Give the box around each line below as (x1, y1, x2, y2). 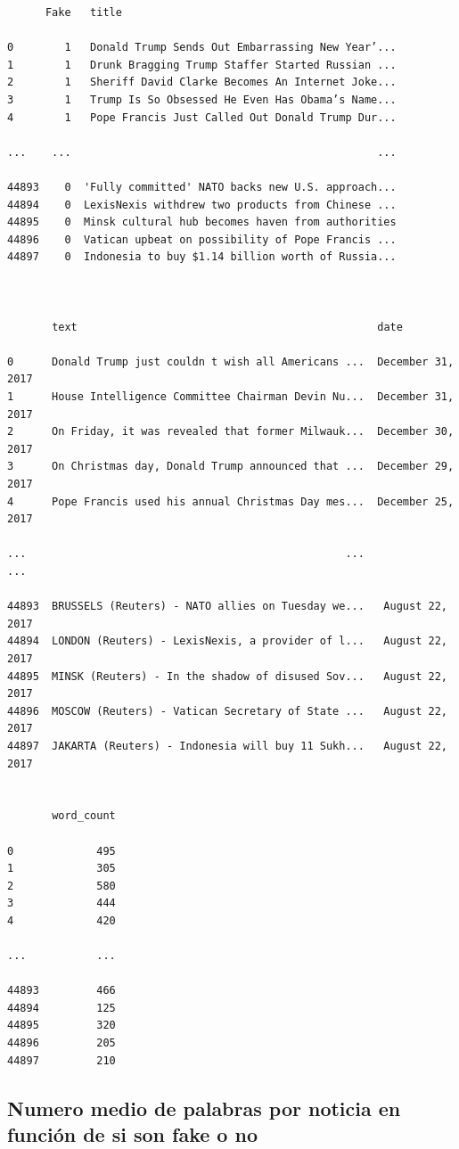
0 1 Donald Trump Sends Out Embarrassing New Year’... (7, 41, 397, 54)
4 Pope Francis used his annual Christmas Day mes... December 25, (7, 495, 455, 508)
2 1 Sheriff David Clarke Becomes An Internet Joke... (7, 76, 397, 89)
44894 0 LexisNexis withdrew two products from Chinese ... (7, 198, 397, 211)
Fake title (45, 6, 122, 19)
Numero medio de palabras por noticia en (7, 1094, 401, 1121)
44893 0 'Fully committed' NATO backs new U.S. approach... (7, 180, 397, 193)
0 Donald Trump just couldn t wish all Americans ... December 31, (7, 355, 455, 368)
